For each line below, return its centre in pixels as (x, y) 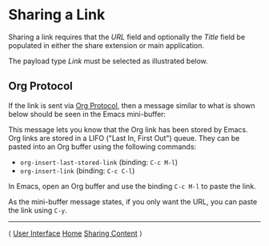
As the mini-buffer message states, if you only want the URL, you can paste (133, 201)
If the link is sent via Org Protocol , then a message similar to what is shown (132, 105)
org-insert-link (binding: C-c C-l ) (77, 171)
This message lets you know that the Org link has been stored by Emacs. (128, 129)
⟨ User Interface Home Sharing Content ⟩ (75, 233)
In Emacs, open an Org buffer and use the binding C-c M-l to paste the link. (132, 186)
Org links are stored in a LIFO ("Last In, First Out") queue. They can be (124, 138)
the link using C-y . (38, 210)
